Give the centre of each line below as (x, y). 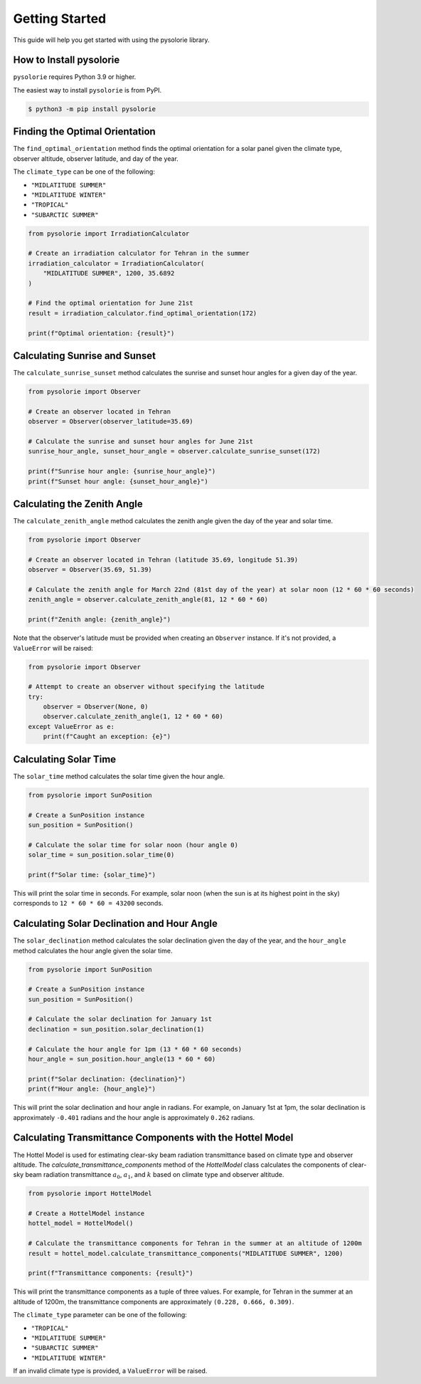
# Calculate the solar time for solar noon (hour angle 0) (133, 845)
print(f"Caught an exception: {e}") (107, 736)
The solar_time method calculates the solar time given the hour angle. (119, 776)
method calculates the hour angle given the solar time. (93, 950)
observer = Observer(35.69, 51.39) (90, 570)
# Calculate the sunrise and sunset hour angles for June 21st (141, 441)
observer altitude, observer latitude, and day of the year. (96, 158)
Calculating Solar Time (65, 759)
